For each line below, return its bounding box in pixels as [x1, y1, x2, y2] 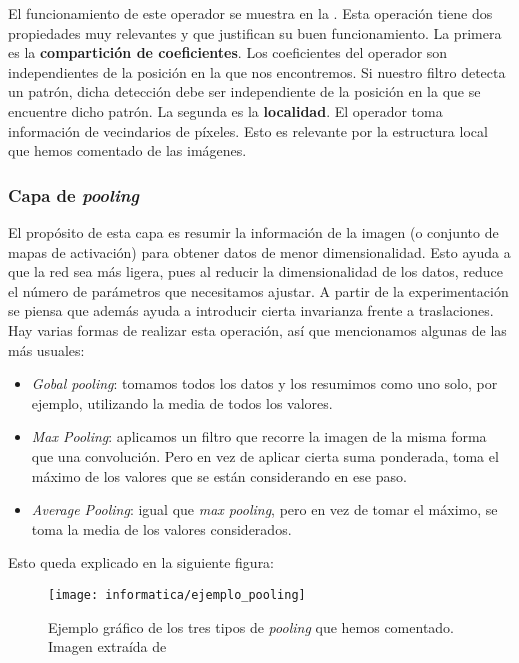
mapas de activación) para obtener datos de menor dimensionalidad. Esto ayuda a [8, 241, 511, 262]
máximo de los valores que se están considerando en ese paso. [31, 465, 407, 486]
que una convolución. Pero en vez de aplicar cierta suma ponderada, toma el [31, 445, 499, 466]
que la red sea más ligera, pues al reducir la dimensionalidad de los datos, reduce [8, 261, 503, 282]
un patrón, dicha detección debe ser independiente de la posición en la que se [8, 81, 481, 102]
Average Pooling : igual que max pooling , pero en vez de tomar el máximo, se [31, 499, 498, 520]
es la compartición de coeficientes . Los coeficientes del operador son [8, 42, 448, 63]
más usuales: [8, 339, 85, 360]
